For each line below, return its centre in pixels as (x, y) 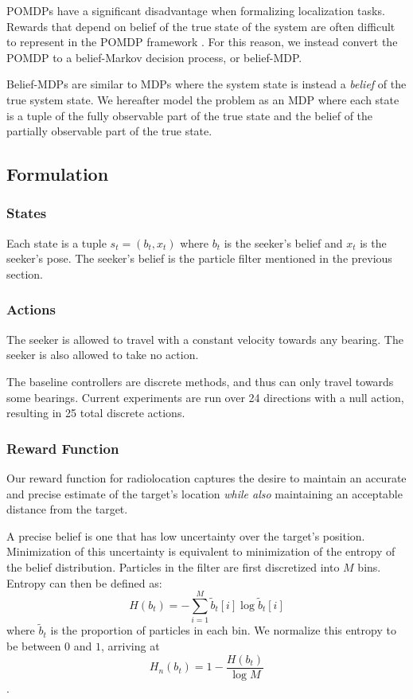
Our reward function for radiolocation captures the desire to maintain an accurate (206, 477)
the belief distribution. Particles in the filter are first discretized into (173, 566)
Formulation (58, 174)
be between (34, 646)
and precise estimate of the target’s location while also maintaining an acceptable (205, 493)
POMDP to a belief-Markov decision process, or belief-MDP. (154, 57)
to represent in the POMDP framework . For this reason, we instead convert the (202, 42)
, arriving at (131, 646)
